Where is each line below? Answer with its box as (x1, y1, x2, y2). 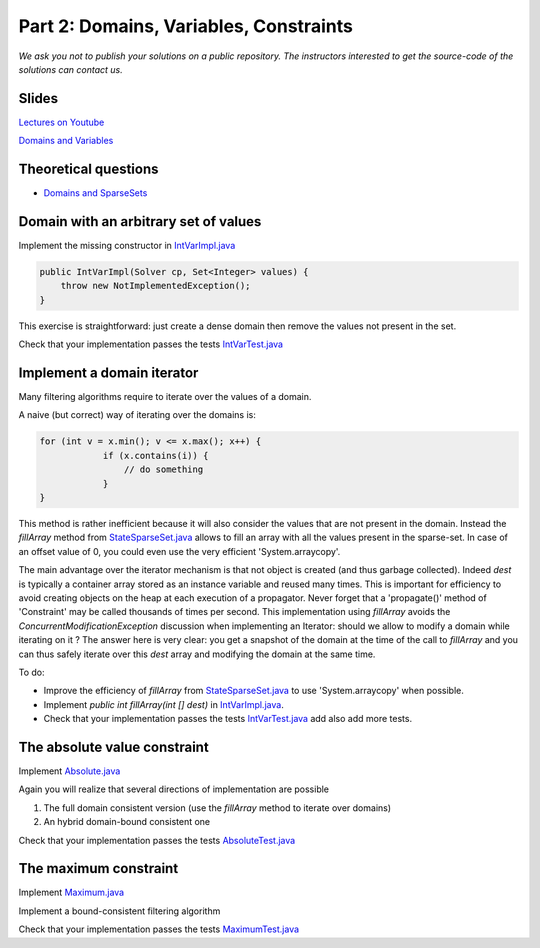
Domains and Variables (18, 135, 114, 147)
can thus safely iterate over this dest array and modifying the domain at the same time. (18, 648, 376, 660)
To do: (18, 666, 45, 678)
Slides (18, 90, 59, 107)
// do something (123, 464, 204, 475)
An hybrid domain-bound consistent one (43, 816, 211, 828)
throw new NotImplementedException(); (60, 280, 251, 292)
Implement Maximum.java (18, 886, 125, 899)
